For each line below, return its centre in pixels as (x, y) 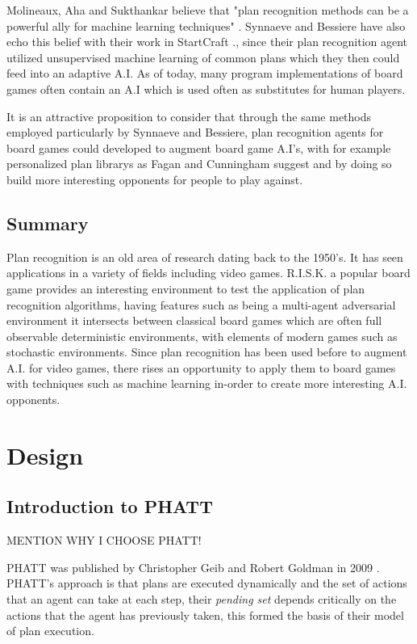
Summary (48, 223)
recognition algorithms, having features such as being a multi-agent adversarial (201, 304)
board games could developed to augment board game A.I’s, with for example (199, 147)
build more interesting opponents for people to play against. (155, 179)
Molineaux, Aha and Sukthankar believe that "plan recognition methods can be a (208, 10)
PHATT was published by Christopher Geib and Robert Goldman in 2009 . (193, 567)
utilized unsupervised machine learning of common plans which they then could (203, 57)
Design (45, 455)
